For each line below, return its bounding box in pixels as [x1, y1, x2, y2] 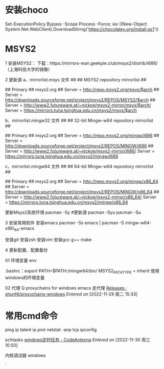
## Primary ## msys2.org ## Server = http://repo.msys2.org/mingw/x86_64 [5, 178, 159, 184]
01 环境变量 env [5, 257, 37, 263]
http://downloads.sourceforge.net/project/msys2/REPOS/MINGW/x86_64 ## [5, 189, 160, 195]
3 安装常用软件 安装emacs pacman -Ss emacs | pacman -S [5, 220, 124, 225]
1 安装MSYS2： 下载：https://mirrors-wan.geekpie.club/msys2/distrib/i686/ [5, 60, 158, 66]
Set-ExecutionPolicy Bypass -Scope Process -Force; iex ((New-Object [5, 21, 147, 27]
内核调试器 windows [5, 352, 46, 358]
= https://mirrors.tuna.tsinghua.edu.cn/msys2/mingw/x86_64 [5, 199, 128, 205]
